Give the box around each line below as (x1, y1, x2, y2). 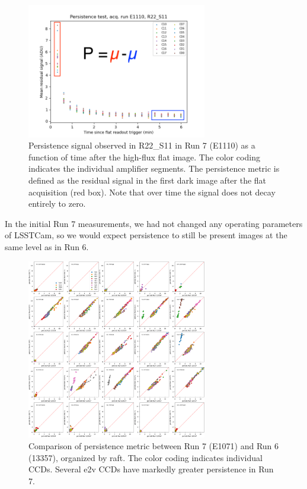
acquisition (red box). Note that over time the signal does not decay (28, 185, 276, 198)
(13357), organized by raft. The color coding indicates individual (28, 451, 263, 463)
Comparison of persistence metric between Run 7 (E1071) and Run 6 (28, 439, 279, 452)
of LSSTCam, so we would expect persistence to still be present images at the (5, 229, 287, 241)
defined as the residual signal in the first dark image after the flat (28, 173, 267, 186)
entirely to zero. (28, 197, 86, 210)
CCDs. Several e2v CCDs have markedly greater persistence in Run (28, 463, 274, 475)
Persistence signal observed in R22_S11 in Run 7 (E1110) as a (28, 139, 255, 152)
